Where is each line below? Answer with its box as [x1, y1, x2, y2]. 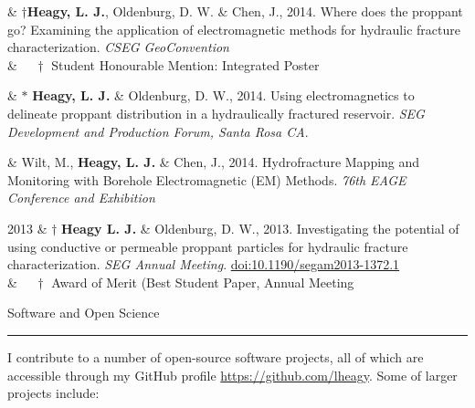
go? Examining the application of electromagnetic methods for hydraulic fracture [7, 19, 460, 38]
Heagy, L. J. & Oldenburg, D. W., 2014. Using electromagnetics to [32, 86, 415, 105]
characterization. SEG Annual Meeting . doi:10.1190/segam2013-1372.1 [7, 255, 400, 274]
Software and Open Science [7, 303, 160, 322]
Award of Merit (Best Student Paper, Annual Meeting [51, 272, 354, 291]
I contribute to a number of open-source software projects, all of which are [7, 347, 424, 366]
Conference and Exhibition [7, 188, 155, 207]
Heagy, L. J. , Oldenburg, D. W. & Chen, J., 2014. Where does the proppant [26, 2, 463, 20]
